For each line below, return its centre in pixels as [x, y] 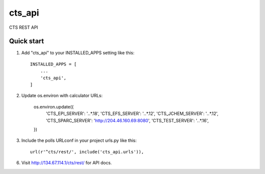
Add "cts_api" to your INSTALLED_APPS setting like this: [78, 53]
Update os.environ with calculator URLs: [62, 96]
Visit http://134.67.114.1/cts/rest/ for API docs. [67, 163]
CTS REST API [24, 27]
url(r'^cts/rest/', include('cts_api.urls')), [87, 152]
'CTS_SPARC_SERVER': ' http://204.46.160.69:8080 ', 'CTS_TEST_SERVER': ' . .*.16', [127, 120]
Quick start [26, 41]
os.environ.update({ [54, 107]
